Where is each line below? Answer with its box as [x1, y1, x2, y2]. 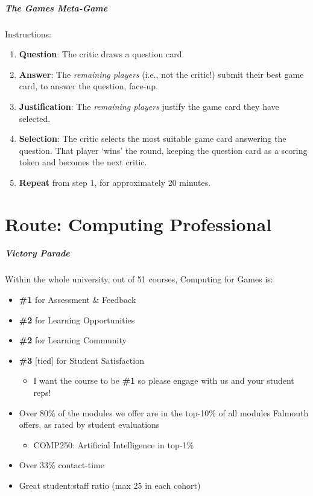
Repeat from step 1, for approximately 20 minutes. [19, 176, 211, 188]
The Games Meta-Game [5, 1, 108, 14]
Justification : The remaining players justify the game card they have [19, 100, 279, 112]
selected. [19, 112, 51, 124]
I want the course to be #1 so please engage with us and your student [33, 374, 294, 387]
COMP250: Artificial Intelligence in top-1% [33, 438, 194, 451]
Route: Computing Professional [5, 211, 272, 236]
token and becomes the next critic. [19, 156, 147, 168]
